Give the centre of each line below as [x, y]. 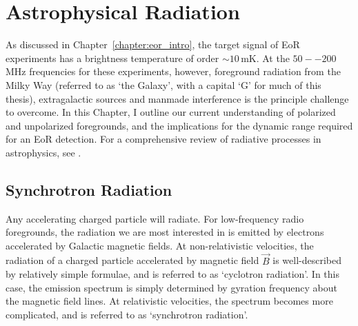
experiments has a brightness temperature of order [112, 58]
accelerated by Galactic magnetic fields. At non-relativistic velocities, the [160, 245]
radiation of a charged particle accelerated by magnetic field [132, 260]
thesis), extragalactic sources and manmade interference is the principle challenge [177, 98]
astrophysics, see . [43, 152]
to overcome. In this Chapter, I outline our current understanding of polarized [171, 112]
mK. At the [265, 58]
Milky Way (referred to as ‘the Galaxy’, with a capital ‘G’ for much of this [163, 84]
